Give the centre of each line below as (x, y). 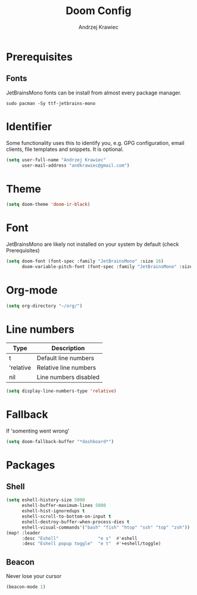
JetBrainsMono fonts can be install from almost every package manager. (94, 93)
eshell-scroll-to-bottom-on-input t (66, 516)
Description (68, 348)
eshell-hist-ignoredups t (53, 511)
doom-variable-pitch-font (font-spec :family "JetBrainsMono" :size (107, 267)
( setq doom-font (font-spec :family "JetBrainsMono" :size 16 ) (85, 261)
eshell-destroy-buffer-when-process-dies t (76, 522)
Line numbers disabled (68, 377)
